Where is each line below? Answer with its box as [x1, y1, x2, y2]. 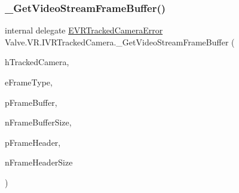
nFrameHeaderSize [5, 156, 73, 169]
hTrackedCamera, [5, 56, 69, 68]
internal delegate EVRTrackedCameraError [5, 24, 163, 36]
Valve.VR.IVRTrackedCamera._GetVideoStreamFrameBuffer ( [5, 35, 235, 48]
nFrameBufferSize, [5, 116, 72, 128]
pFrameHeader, [5, 136, 61, 148]
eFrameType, [5, 76, 53, 88]
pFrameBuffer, [5, 96, 57, 108]
